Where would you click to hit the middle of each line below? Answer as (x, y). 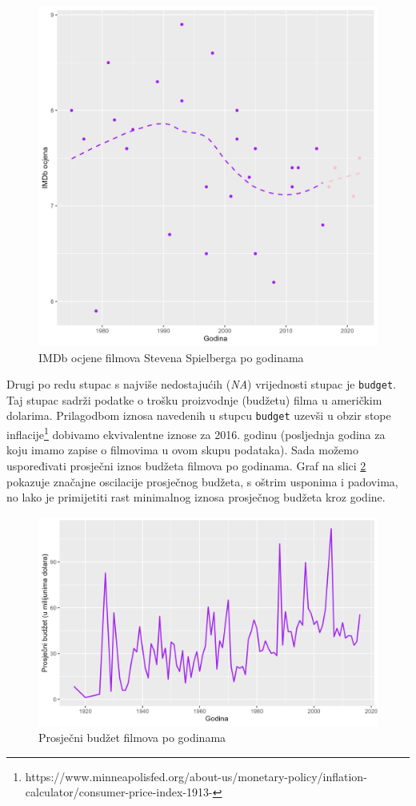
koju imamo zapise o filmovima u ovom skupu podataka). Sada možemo (182, 450)
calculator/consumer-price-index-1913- (119, 792)
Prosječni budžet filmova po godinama (132, 737)
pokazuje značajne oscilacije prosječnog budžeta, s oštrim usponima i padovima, (202, 481)
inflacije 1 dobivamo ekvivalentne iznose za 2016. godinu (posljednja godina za (196, 433)
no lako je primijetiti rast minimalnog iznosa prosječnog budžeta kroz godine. (196, 497)
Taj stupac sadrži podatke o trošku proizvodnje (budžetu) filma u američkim (194, 399)
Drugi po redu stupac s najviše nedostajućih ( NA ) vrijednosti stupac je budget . (201, 384)
